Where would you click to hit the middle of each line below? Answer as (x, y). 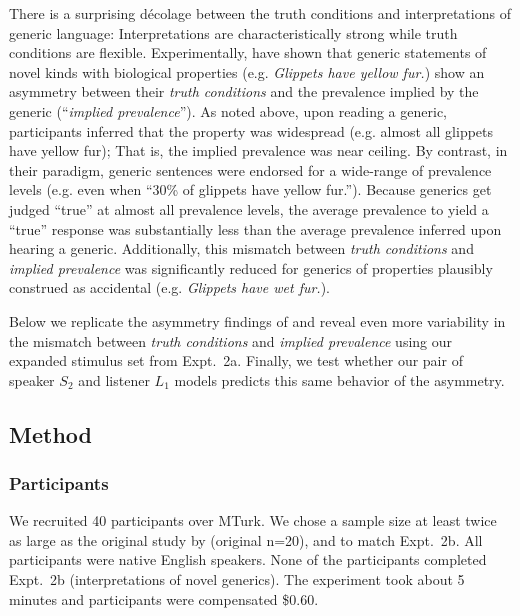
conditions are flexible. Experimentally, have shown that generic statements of (248, 52)
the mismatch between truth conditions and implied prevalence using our (231, 340)
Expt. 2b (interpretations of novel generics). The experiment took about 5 (237, 579)
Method (50, 433)
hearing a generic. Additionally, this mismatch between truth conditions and (241, 248)
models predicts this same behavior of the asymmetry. (339, 379)
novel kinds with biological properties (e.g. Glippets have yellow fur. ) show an (247, 71)
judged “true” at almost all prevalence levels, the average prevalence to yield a (249, 208)
